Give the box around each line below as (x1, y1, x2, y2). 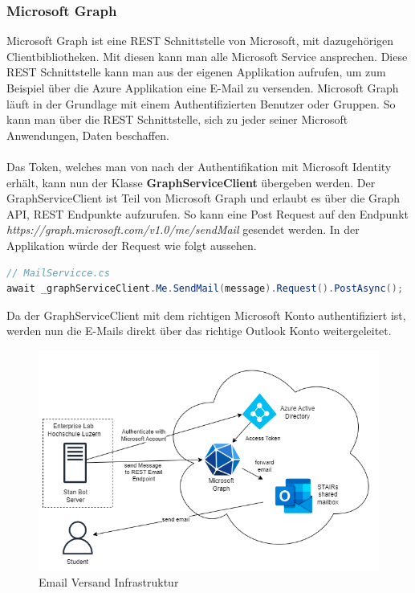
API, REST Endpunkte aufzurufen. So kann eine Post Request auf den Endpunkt (6, 205, 409, 222)
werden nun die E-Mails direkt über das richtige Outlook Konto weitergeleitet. (6, 322, 392, 339)
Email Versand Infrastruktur (39, 574, 179, 591)
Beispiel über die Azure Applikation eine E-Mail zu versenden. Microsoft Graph (6, 80, 399, 96)
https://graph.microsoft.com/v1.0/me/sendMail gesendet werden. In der (6, 221, 360, 238)
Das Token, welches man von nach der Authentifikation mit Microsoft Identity (6, 157, 392, 174)
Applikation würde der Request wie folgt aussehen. (6, 236, 257, 253)
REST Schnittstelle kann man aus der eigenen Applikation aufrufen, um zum (6, 63, 386, 80)
